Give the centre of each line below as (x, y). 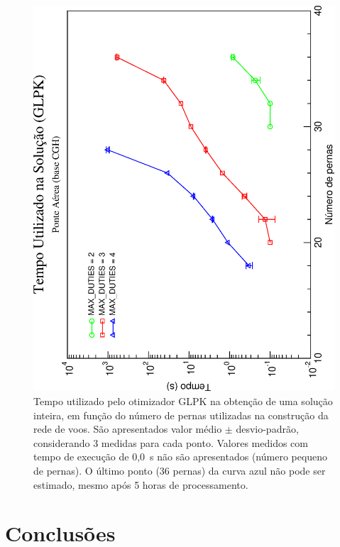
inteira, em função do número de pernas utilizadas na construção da (181, 415)
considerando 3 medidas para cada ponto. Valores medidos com (171, 442)
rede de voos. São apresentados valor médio (128, 429)
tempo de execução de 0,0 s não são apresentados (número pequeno (181, 457)
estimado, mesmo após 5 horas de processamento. (141, 484)
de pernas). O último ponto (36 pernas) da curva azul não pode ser (180, 470)
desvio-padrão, (267, 429)
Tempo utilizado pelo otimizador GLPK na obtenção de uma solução (183, 400)
